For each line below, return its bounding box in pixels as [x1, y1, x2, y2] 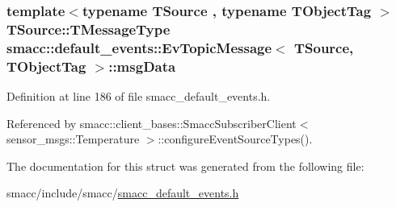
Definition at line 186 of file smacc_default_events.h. [6, 87, 271, 104]
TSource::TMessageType [6, 19, 171, 39]
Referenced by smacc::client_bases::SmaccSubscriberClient [6, 114, 297, 131]
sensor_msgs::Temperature [6, 130, 140, 147]
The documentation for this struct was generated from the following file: [6, 157, 364, 174]
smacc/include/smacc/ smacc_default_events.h [6, 184, 239, 201]
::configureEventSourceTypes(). [158, 130, 313, 147]
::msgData [108, 56, 176, 76]
